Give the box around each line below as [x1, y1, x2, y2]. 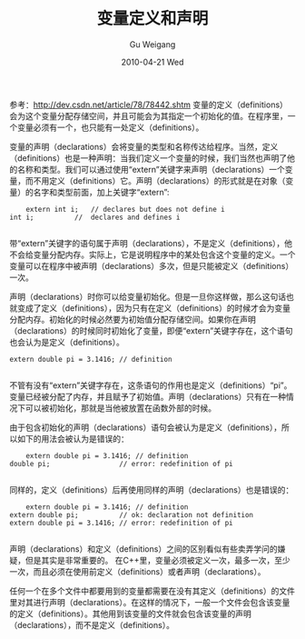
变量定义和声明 [96, 8, 209, 29]
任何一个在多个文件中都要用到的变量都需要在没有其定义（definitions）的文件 [9, 585, 295, 596]
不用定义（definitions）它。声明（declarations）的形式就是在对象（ [33, 175, 286, 186]
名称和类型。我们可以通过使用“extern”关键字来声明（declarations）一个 [16, 164, 286, 175]
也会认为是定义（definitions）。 [9, 336, 124, 347]
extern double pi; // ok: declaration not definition [9, 510, 254, 519]
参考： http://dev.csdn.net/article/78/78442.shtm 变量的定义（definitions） [9, 99, 289, 110]
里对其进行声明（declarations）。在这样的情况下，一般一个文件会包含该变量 [9, 596, 290, 607]
